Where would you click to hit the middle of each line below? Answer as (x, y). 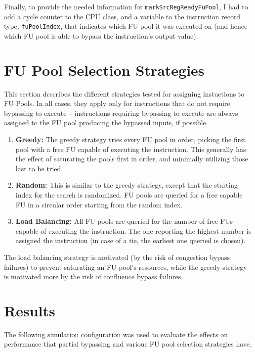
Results (30, 310)
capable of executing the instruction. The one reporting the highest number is (133, 230)
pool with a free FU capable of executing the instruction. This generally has (131, 149)
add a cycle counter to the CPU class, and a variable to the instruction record (122, 16)
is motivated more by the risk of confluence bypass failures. (94, 277)
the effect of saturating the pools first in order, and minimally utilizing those (132, 159)
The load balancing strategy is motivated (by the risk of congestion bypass (117, 257)
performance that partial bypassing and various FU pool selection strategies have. (128, 344)
